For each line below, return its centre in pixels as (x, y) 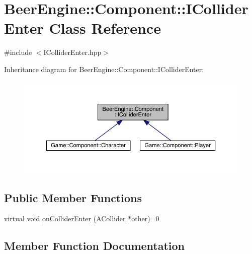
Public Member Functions (73, 197)
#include (18, 52)
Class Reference (105, 28)
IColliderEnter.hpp (72, 52)
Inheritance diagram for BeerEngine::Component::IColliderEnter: (104, 69)
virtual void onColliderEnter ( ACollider (65, 218)
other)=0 (145, 218)
